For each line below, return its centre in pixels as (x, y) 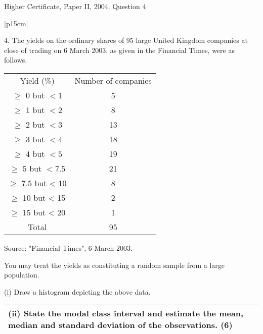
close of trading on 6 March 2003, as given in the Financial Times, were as (119, 50)
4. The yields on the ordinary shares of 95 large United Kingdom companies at (126, 40)
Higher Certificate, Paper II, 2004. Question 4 (75, 6)
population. (22, 275)
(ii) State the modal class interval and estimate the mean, (126, 313)
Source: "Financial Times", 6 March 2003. (68, 247)
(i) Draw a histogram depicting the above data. (77, 291)
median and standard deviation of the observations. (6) (120, 325)
